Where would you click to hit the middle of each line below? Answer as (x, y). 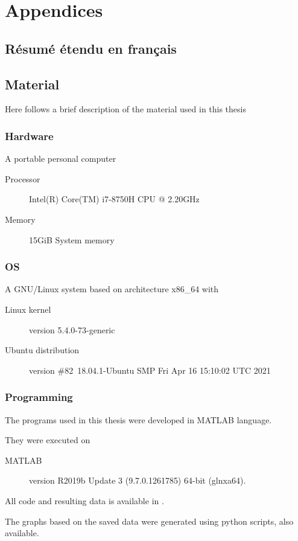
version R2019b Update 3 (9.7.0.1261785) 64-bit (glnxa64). (138, 480)
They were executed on (48, 440)
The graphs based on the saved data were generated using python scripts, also (149, 521)
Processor (23, 178)
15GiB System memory (72, 239)
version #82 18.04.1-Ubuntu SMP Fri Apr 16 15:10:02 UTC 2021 (150, 370)
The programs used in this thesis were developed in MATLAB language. (138, 419)
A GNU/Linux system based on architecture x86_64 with (112, 289)
